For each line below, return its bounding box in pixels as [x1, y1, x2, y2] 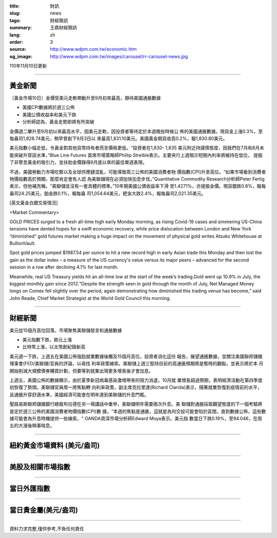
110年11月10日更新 [9, 63, 47, 69]
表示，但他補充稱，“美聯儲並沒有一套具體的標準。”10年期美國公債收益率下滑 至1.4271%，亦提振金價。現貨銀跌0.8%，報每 [9, 183, 266, 189]
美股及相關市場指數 [9, 463, 70, 472]
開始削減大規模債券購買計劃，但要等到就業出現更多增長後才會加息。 [9, 368, 153, 374]
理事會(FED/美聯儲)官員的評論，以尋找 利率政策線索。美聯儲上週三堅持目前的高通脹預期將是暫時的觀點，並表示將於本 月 [9, 361, 264, 367]
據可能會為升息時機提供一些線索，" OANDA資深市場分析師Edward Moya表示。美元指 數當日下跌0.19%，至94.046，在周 [9, 416, 263, 421]
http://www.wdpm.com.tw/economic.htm [50, 46, 137, 52]
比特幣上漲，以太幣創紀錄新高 [22, 344, 86, 350]
